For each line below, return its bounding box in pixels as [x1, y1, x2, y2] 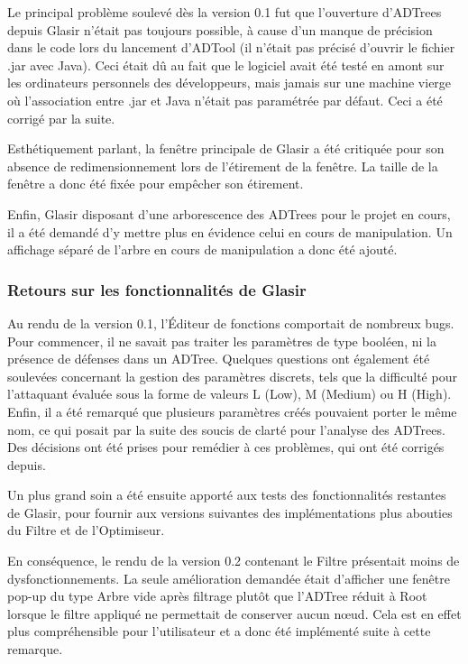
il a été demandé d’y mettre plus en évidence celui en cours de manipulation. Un [7, 222, 453, 241]
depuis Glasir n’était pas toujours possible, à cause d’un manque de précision [7, 20, 433, 39]
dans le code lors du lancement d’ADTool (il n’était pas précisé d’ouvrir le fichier [7, 38, 455, 57]
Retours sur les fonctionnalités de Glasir [7, 278, 307, 300]
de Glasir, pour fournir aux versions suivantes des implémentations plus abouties [7, 503, 453, 521]
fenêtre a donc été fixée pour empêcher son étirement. [7, 174, 304, 193]
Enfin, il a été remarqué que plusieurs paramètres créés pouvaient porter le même [7, 401, 457, 420]
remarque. [7, 640, 63, 659]
